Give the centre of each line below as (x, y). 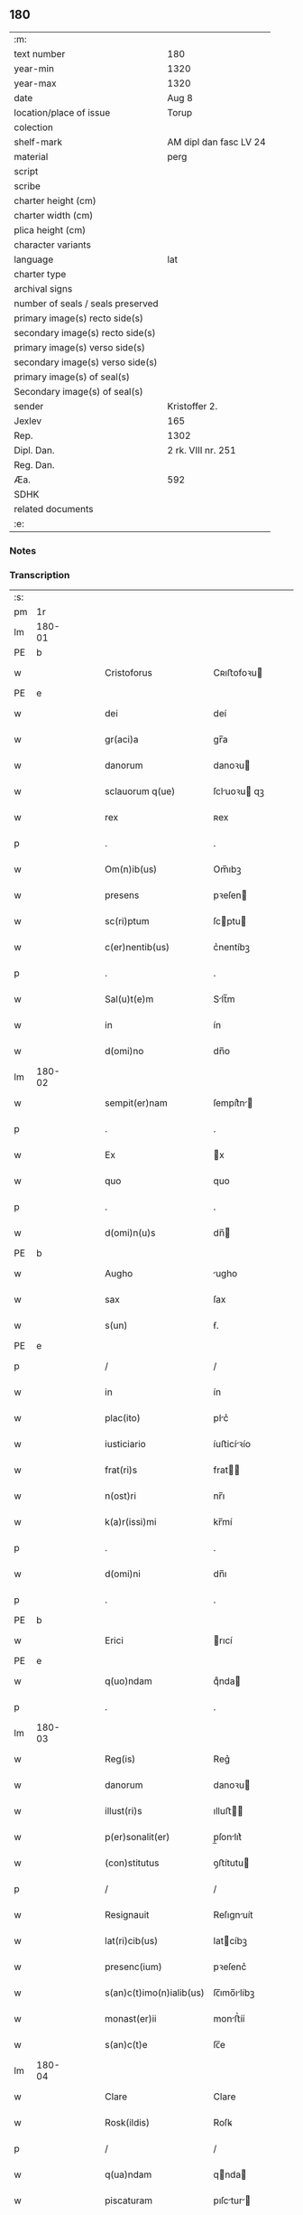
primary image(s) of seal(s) (72, 377)
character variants (53, 245)
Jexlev (28, 421)
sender (29, 406)
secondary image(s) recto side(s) (85, 332)
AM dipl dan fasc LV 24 (216, 142)
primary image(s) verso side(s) (80, 347)
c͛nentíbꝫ (232, 948)
